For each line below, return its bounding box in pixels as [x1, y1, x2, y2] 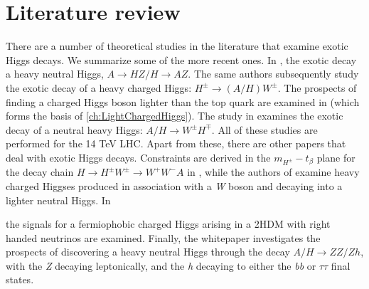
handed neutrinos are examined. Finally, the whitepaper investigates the [6, 230, 321, 245]
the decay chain [6, 164, 74, 179]
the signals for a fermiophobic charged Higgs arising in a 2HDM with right [6, 216, 331, 231]
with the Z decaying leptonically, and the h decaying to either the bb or [6, 258, 316, 273]
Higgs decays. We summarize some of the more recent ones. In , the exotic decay [6, 52, 357, 67]
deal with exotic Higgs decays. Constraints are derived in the [6, 149, 271, 164]
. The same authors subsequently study [188, 66, 359, 81]
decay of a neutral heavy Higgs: [6, 122, 143, 137]
